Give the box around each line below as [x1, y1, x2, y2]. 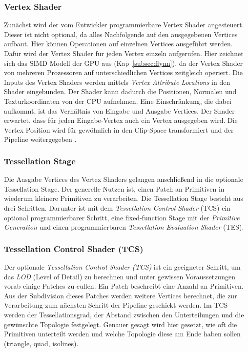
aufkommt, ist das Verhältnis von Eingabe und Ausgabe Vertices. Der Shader [4, 105, 235, 116]
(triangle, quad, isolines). [4, 338, 79, 348]
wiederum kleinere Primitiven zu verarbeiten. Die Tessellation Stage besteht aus [4, 193, 244, 203]
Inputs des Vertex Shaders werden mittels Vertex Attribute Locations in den [4, 77, 230, 87]
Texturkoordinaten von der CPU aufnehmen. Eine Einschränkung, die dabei [4, 96, 232, 106]
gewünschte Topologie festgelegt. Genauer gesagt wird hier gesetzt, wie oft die [4, 319, 237, 329]
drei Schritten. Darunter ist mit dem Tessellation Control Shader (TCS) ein [4, 202, 231, 213]
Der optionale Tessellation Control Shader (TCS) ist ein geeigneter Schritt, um [4, 261, 241, 272]
